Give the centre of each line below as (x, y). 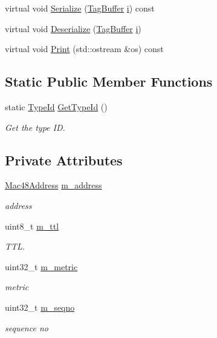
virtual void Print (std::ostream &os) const (84, 49)
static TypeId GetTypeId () (56, 106)
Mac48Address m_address (53, 185)
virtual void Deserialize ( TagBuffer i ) (73, 28)
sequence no (27, 327)
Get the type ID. (35, 127)
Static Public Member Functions (109, 81)
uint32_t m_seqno (40, 307)
